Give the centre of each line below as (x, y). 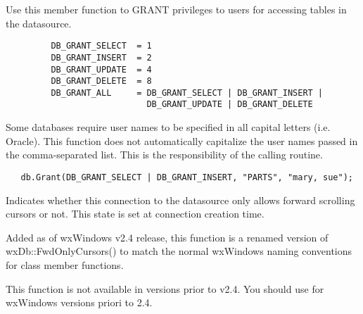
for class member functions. (65, 264)
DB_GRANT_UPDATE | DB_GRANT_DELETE (230, 105)
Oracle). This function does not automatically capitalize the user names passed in (182, 140)
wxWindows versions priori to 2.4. (79, 302)
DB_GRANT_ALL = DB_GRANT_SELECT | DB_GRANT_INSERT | (187, 93)
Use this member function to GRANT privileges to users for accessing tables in (176, 9)
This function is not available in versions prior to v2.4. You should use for (165, 288)
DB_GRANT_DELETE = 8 (101, 81)
